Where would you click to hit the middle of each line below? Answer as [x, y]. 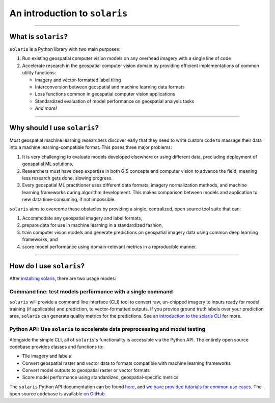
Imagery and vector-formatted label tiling [78, 80]
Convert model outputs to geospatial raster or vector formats [86, 370]
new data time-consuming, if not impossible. [69, 199]
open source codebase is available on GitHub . [58, 394]
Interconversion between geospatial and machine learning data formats [110, 87]
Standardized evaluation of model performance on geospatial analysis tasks [115, 101]
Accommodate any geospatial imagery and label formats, [82, 218]
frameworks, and [40, 239]
